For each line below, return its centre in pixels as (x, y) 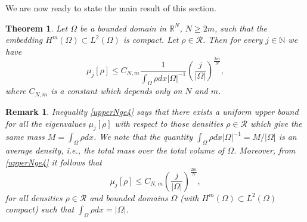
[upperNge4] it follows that (54, 162)
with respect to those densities (169, 123)
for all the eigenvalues (46, 123)
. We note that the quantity (143, 137)
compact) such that (40, 209)
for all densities (34, 197)
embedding (24, 40)
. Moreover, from (264, 150)
